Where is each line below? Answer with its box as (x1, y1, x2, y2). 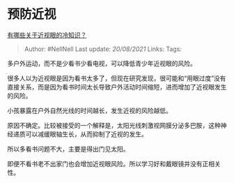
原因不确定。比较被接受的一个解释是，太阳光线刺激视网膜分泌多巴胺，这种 (7, 121, 221, 129)
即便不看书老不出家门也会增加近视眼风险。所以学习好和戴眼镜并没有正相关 (7, 159, 221, 168)
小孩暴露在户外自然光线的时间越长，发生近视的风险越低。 (7, 106, 172, 115)
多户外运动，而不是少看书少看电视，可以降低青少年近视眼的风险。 (7, 59, 196, 67)
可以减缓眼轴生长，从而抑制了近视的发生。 (25, 130, 148, 138)
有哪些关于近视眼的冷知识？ (7, 31, 87, 39)
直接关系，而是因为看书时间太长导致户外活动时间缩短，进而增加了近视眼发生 (7, 82, 227, 91)
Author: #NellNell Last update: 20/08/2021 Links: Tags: (24, 45, 182, 53)
